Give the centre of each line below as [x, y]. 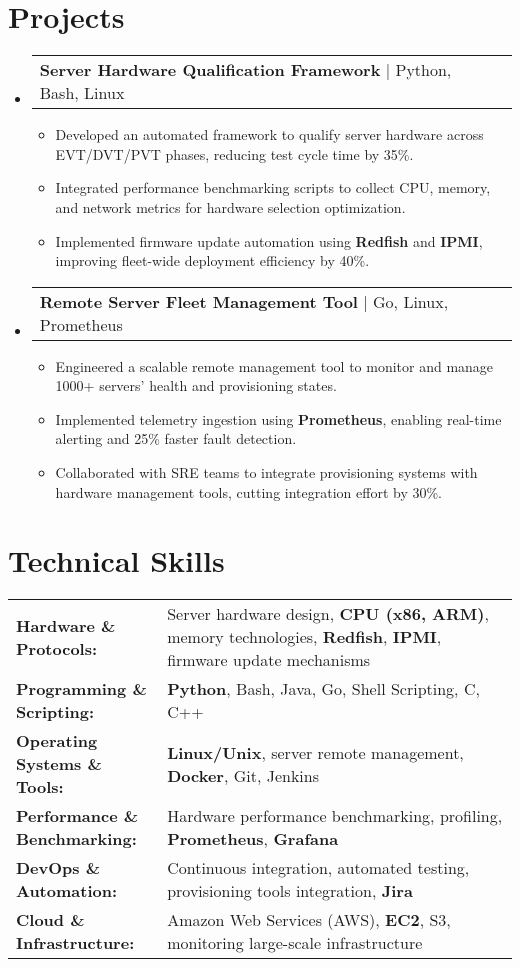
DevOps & [58, 868]
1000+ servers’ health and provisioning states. [196, 385]
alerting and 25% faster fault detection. [176, 438]
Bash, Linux [82, 93]
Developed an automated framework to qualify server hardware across [269, 134]
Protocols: [57, 648]
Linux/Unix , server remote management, [315, 752]
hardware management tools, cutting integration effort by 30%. [248, 491]
